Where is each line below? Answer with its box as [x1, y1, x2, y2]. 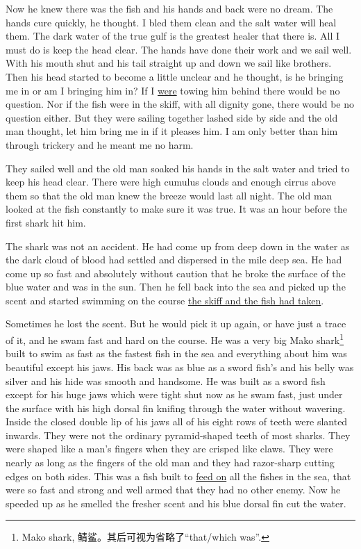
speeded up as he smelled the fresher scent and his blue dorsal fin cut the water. [6, 495, 346, 510]
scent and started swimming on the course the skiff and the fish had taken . [6, 293, 324, 307]
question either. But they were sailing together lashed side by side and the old [6, 110, 338, 124]
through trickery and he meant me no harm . [6, 137, 194, 151]
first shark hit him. [6, 215, 86, 229]
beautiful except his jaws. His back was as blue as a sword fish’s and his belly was [6, 359, 354, 374]
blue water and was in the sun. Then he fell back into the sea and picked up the [6, 279, 346, 294]
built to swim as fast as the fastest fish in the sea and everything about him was [6, 346, 347, 361]
